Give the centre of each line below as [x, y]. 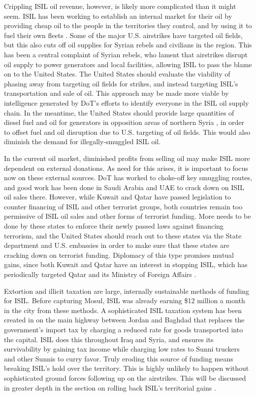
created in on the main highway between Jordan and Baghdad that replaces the [124, 320]
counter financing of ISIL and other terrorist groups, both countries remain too [123, 206]
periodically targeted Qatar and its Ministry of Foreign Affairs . [100, 274]
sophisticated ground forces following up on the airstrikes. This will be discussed [125, 377]
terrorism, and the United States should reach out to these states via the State [123, 235]
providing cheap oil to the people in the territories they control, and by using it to [128, 25]
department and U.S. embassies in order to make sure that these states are [117, 245]
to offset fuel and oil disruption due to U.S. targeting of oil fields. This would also [127, 132]
